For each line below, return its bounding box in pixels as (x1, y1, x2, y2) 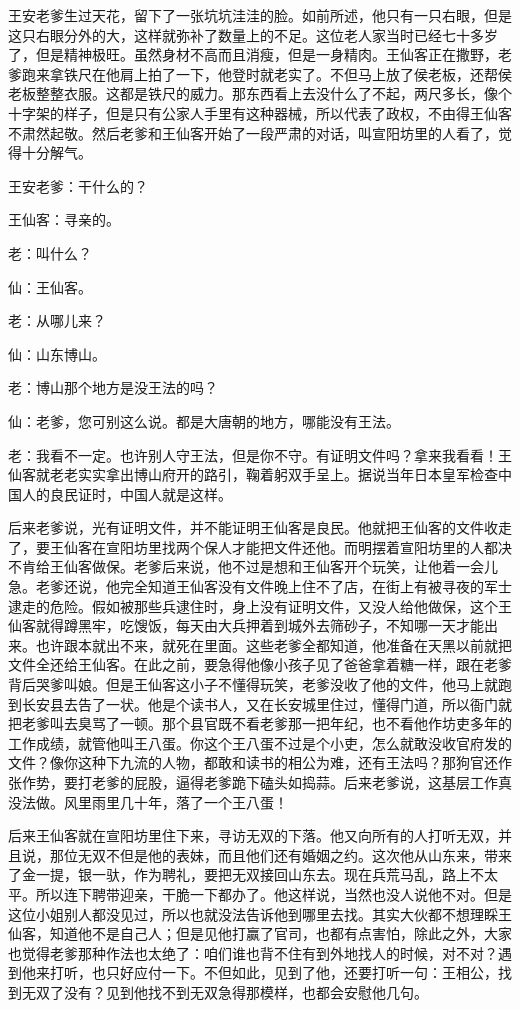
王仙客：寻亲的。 (8, 209, 120, 230)
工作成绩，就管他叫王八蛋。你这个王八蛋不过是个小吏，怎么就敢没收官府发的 (8, 732, 512, 753)
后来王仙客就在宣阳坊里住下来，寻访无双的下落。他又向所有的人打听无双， (8, 825, 498, 846)
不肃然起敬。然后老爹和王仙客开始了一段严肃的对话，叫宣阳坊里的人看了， (8, 122, 498, 143)
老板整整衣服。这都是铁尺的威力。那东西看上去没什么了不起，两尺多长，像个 (8, 83, 512, 104)
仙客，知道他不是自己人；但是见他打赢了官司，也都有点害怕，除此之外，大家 (8, 923, 512, 944)
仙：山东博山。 (8, 343, 106, 364)
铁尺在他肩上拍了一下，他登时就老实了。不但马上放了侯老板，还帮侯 (63, 63, 512, 84)
